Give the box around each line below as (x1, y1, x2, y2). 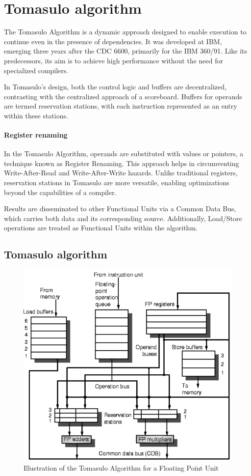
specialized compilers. (4, 65, 69, 75)
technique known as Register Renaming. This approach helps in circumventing (4, 158, 239, 168)
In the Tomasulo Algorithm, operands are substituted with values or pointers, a (4, 148, 243, 159)
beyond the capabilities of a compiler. (4, 187, 117, 197)
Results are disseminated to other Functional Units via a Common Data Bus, (4, 203, 236, 214)
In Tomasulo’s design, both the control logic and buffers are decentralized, (4, 82, 226, 92)
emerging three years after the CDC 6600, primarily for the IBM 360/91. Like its (4, 46, 248, 56)
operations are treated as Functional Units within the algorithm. (4, 223, 198, 233)
